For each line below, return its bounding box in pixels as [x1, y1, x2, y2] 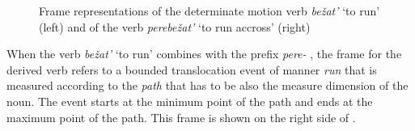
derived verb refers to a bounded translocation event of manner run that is [6, 61, 377, 78]
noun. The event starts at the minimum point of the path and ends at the [6, 92, 373, 109]
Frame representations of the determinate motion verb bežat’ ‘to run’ [39, 2, 380, 19]
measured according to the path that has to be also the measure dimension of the [6, 77, 409, 94]
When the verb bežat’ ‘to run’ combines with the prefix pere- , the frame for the [6, 45, 402, 62]
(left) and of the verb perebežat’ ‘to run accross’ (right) [39, 18, 311, 35]
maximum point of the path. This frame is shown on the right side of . [6, 108, 356, 125]
